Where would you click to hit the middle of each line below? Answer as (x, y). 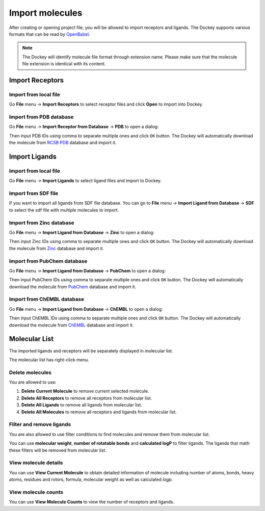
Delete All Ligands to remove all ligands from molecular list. (82, 405)
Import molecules (46, 13)
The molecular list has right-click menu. (49, 360)
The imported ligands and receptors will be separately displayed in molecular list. (91, 350)
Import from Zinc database (42, 222)
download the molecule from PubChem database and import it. (73, 287)
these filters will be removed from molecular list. (58, 450)
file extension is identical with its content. (64, 64)
